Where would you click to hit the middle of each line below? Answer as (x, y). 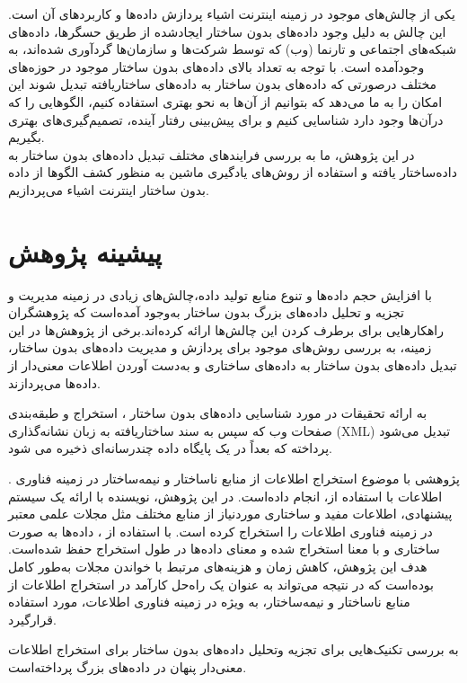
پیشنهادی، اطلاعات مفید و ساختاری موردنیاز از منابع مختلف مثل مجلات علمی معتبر (230, 514)
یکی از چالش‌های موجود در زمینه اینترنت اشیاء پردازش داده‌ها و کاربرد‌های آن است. (232, 13)
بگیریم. (26, 137)
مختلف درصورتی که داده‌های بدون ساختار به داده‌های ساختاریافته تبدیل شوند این (223, 84)
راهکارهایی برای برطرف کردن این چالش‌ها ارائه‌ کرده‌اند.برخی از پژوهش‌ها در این (226, 329)
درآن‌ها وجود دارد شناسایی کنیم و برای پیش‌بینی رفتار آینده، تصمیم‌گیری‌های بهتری (226, 119)
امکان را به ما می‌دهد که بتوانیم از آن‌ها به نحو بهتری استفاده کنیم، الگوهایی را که (225, 101)
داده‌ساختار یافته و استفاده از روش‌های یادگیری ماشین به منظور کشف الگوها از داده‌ (233, 172)
